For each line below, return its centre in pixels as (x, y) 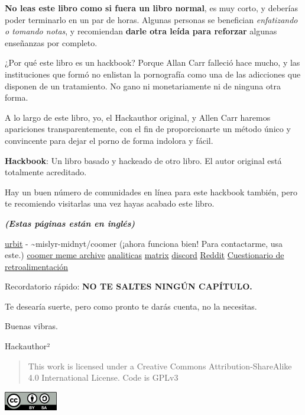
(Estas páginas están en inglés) (70, 223)
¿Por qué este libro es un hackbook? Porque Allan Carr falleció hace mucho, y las (152, 62)
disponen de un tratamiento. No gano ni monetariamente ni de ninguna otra (143, 86)
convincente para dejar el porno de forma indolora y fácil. (109, 140)
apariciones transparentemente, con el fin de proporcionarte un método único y (148, 129)
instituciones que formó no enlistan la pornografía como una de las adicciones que (153, 74)
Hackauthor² (27, 346)
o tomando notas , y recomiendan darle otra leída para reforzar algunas (141, 31)
